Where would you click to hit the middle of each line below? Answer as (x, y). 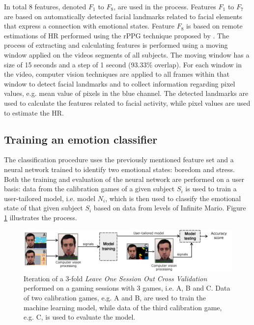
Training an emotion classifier (81, 139)
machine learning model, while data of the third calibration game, (123, 307)
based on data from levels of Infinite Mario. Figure (170, 208)
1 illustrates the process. (41, 217)
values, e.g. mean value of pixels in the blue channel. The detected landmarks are (126, 93)
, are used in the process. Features (165, 6)
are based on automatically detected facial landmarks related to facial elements (123, 16)
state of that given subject (43, 208)
